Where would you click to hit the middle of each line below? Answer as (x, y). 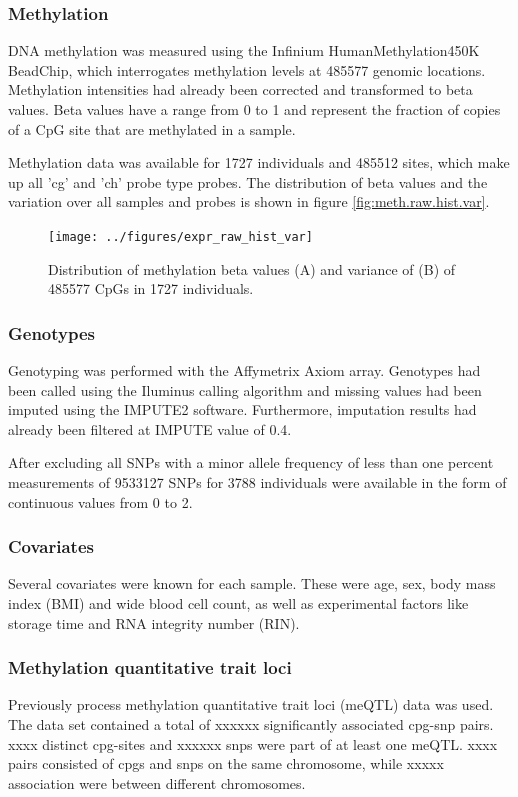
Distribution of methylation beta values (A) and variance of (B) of (252, 268)
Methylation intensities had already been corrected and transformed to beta (240, 89)
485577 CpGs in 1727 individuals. (151, 288)
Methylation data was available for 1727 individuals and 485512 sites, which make (259, 162)
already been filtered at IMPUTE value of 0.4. (150, 428)
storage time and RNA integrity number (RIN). (154, 622)
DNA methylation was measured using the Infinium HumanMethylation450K (244, 50)
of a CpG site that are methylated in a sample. (152, 128)
